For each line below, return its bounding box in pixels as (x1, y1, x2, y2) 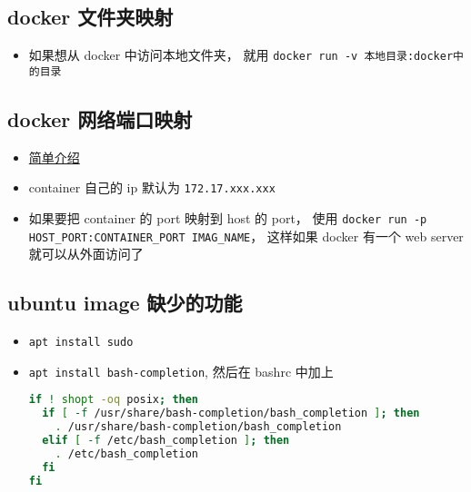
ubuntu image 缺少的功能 (7, 289, 243, 317)
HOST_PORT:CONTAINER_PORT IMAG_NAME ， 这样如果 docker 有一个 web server (28, 226, 464, 245)
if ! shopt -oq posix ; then (28, 393, 199, 407)
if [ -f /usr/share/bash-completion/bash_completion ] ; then (42, 407, 420, 420)
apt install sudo (28, 336, 134, 349)
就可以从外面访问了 (28, 244, 144, 263)
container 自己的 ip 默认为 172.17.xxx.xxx (28, 178, 276, 197)
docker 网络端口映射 (7, 104, 193, 133)
